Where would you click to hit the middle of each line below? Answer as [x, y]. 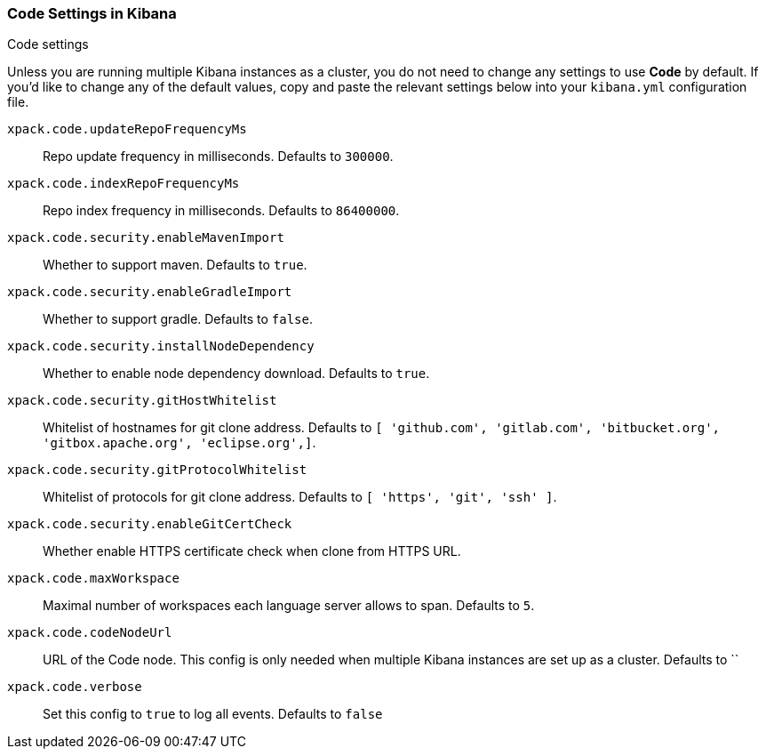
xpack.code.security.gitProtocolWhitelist [157, 470]
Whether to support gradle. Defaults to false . [178, 319]
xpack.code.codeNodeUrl [90, 633]
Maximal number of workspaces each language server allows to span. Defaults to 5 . [289, 606]
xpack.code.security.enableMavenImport [146, 238]
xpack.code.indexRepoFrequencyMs [124, 184]
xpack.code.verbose [75, 687]
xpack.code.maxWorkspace [93, 579]
